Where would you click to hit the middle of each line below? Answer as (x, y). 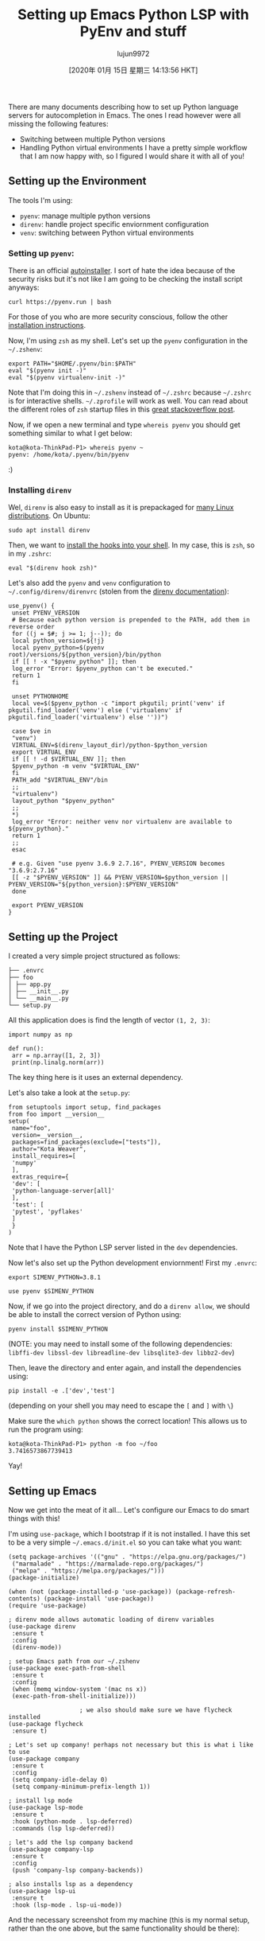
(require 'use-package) (48, 1605)
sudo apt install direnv (49, 531)
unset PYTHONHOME (40, 697)
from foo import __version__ (56, 1115)
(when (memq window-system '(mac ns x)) (79, 1689)
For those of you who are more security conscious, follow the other (118, 317)
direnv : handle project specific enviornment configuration (114, 224)
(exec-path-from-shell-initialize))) (74, 1696)
